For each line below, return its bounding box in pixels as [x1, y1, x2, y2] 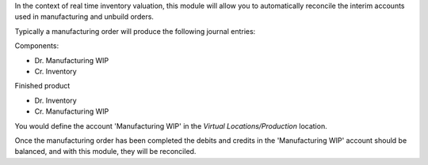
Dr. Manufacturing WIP [34, 55, 109, 65]
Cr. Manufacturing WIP [34, 107, 109, 116]
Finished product [14, 81, 71, 91]
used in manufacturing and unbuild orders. [14, 12, 155, 21]
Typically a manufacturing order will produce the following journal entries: [14, 26, 256, 36]
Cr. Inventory [34, 66, 77, 76]
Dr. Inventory [34, 96, 77, 105]
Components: [14, 41, 59, 51]
